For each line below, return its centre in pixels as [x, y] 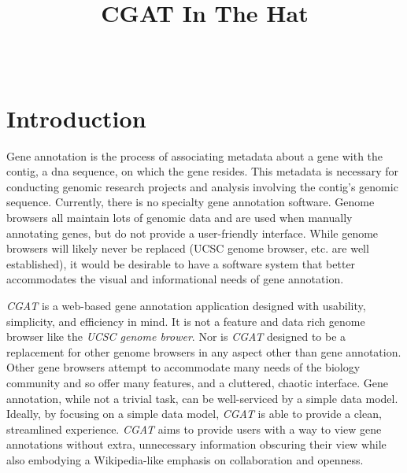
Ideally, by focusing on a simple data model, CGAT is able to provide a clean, [194, 414]
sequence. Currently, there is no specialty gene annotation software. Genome [191, 202]
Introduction [76, 118]
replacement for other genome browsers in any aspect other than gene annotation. [204, 351]
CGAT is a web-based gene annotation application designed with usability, [186, 305]
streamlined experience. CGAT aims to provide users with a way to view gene [194, 429]
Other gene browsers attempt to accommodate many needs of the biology [183, 367]
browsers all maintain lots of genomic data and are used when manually [179, 218]
